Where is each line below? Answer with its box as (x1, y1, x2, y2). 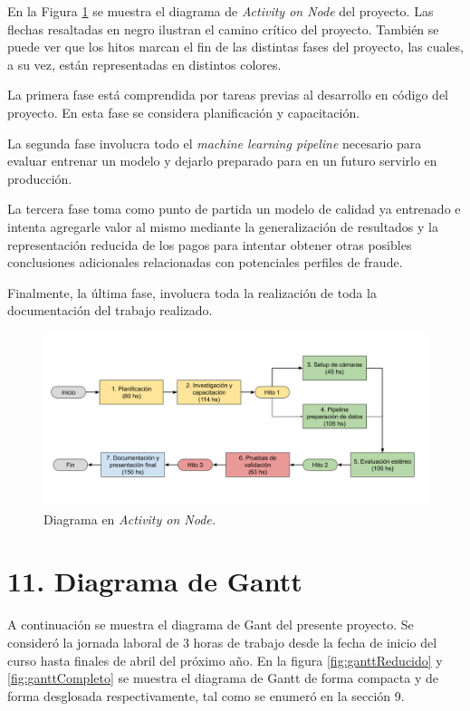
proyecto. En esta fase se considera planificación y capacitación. (7, 102, 360, 121)
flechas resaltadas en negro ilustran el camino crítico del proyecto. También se (7, 19, 439, 38)
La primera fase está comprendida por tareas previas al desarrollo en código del (7, 85, 448, 104)
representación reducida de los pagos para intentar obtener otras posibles (7, 235, 412, 254)
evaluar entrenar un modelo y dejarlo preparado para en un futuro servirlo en (7, 151, 437, 170)
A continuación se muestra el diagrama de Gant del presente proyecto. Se (7, 615, 414, 634)
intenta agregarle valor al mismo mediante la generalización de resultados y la (7, 216, 438, 235)
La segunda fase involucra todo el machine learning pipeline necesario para (7, 133, 422, 152)
